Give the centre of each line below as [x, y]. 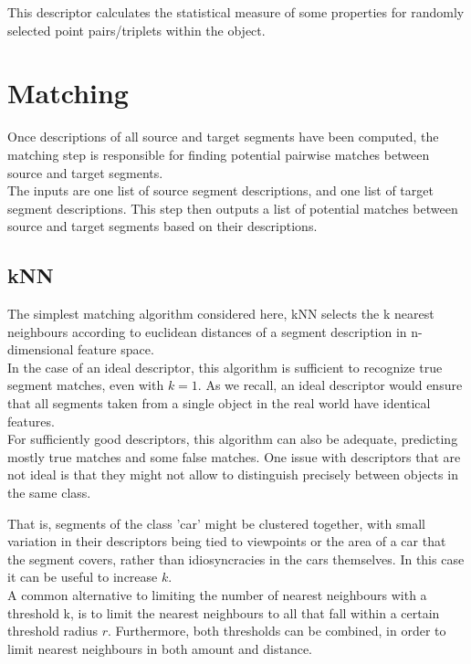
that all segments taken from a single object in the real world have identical [219, 403]
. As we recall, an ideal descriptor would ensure [330, 385]
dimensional [41, 349]
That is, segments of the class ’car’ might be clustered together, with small [216, 523]
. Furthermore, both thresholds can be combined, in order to [277, 631]
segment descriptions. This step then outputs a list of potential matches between [233, 208]
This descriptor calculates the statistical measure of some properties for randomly [236, 12]
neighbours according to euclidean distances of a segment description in [207, 331]
